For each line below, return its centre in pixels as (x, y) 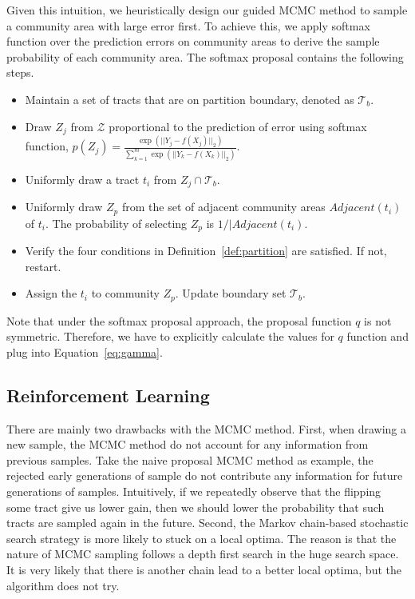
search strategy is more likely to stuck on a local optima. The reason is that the (202, 538)
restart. (43, 266)
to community (125, 293)
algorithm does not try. (63, 585)
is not (378, 320)
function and (377, 336)
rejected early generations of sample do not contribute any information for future (205, 475)
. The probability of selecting (116, 223)
